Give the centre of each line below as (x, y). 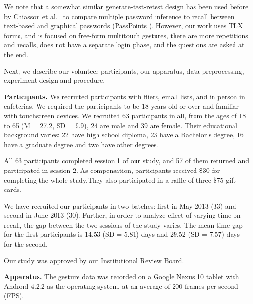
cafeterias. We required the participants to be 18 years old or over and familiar (121, 106)
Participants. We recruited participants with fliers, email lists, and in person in (125, 96)
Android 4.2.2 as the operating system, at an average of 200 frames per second (121, 286)
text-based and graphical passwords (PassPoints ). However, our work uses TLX (124, 26)
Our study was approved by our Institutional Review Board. (94, 260)
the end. (16, 54)
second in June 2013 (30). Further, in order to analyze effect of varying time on (122, 215)
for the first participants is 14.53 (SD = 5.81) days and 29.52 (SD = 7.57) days (122, 234)
